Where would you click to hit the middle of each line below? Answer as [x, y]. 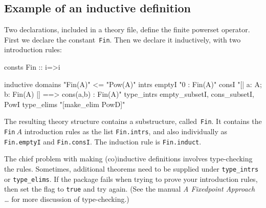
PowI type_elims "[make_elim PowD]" [65, 104]
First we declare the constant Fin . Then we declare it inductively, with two [123, 39]
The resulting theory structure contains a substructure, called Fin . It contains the [133, 121]
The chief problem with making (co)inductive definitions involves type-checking [128, 159]
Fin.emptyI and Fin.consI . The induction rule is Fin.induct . [103, 141]
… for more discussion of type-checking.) [67, 199]
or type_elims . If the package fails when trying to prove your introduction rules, [131, 179]
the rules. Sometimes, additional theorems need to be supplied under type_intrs [131, 168]
